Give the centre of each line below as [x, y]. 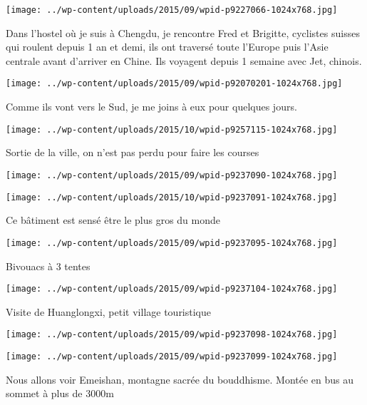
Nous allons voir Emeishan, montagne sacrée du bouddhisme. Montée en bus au [180, 379]
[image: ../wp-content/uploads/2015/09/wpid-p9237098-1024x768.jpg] [172, 335]
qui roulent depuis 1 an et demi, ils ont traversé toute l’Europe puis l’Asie [167, 47]
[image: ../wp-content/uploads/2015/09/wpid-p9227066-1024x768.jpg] [172, 10]
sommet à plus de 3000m [60, 393]
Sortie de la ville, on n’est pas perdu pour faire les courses [133, 152]
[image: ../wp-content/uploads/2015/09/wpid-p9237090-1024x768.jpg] [172, 175]
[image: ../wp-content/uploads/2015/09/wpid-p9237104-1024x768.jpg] [172, 289]
